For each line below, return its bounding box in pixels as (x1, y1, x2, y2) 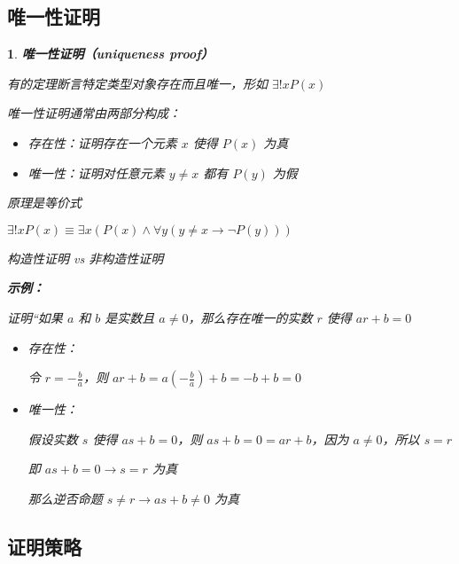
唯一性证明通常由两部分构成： (7, 104, 181, 122)
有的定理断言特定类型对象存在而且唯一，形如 (7, 74, 268, 92)
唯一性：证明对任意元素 (27, 163, 165, 182)
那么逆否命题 (27, 489, 103, 507)
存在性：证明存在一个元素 (27, 133, 177, 152)
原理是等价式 (7, 193, 82, 212)
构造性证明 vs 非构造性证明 (7, 248, 164, 267)
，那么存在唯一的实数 (188, 308, 313, 326)
